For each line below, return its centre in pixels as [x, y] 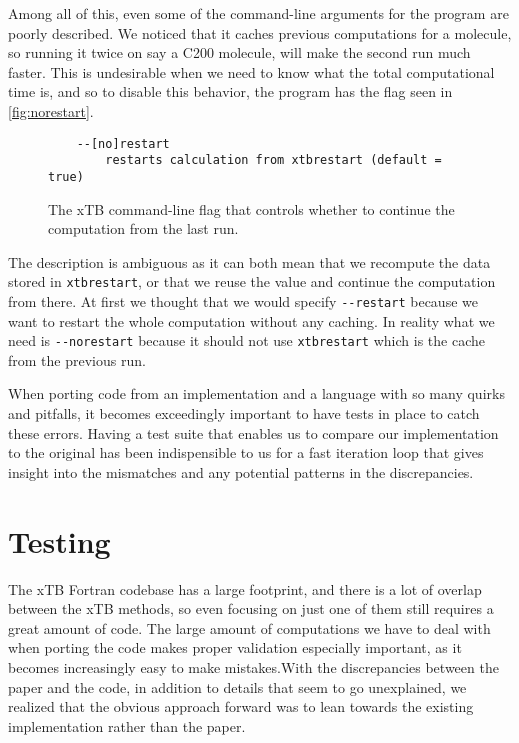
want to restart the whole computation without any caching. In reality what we [251, 320]
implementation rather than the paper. [127, 725]
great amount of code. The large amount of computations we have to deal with [249, 627]
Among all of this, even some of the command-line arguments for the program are [258, 13]
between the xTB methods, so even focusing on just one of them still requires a [251, 608]
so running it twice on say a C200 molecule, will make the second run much [239, 52]
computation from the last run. [143, 228]
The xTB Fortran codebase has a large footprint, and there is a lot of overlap [245, 588]
